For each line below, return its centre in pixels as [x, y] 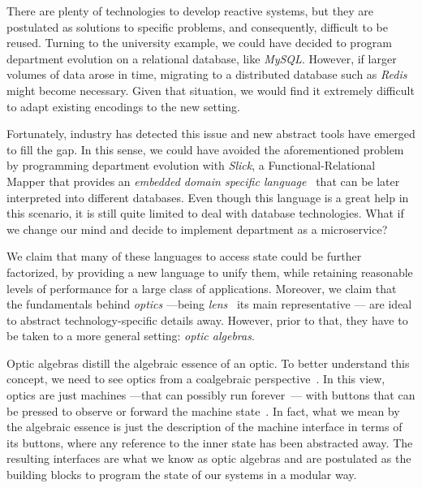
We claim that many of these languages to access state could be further [184, 256]
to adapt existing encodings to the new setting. [124, 106]
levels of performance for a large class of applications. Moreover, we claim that [202, 288]
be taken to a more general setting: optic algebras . [131, 336]
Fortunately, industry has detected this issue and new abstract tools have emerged [211, 134]
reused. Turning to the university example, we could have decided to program [199, 43]
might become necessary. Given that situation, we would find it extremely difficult [211, 90]
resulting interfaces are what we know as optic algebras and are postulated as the [209, 458]
